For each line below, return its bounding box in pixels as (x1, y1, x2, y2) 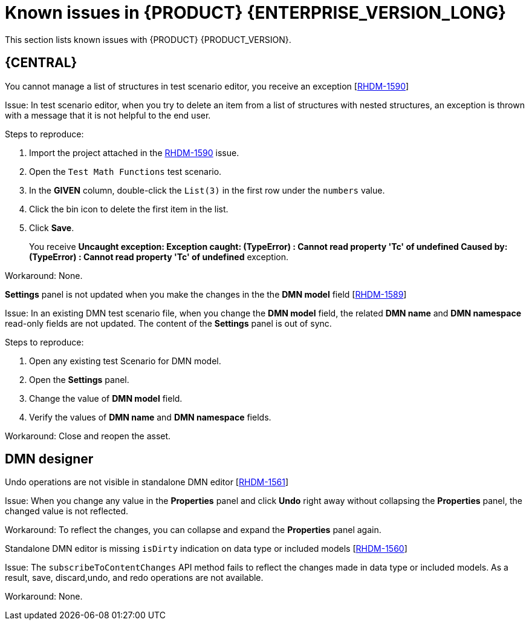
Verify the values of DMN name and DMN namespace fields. (29, 411, 271, 422)
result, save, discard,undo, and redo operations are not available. (5, 572, 264, 583)
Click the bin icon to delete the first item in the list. (29, 203, 229, 214)
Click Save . (29, 222, 74, 233)
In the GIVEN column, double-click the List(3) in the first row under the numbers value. (29, 185, 385, 195)
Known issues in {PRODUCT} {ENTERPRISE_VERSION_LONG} (5, 2, 507, 23)
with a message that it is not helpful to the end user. (5, 110, 211, 120)
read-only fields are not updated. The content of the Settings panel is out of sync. (5, 318, 332, 329)
